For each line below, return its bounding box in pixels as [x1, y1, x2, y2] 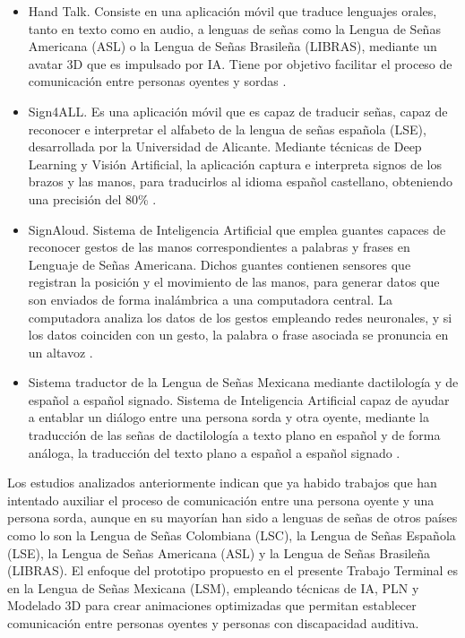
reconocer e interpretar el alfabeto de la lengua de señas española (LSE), [28, 119, 426, 138]
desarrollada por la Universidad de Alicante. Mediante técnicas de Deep [28, 137, 422, 156]
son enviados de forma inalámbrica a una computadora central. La [28, 289, 392, 308]
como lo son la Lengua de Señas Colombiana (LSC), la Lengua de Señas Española [7, 526, 456, 545]
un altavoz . [28, 342, 93, 361]
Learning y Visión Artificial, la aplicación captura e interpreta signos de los [28, 154, 442, 173]
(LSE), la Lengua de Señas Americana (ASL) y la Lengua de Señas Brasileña [7, 543, 431, 562]
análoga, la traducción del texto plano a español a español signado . [28, 443, 400, 461]
